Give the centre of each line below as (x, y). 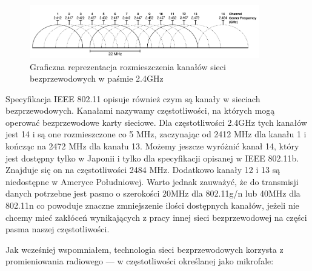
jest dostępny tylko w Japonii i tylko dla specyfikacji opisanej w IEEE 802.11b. (152, 158)
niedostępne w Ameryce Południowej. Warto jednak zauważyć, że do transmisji (152, 181)
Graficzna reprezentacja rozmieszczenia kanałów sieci (128, 66)
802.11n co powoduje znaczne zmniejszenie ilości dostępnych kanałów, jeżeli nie (152, 205)
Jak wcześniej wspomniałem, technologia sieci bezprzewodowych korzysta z (144, 249)
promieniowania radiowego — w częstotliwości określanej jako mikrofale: (140, 261)
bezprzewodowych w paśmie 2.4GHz (97, 78)
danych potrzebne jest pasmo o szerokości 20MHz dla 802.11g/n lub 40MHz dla (153, 193)
